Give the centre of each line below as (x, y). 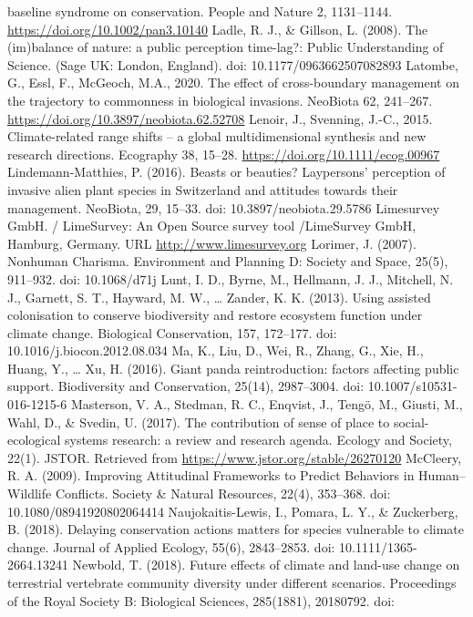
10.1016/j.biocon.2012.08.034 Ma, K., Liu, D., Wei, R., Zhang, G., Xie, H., (216, 350)
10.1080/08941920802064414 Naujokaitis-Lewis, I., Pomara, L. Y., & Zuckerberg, (233, 511)
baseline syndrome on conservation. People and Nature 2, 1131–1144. (200, 11)
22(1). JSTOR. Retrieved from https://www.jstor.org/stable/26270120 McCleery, (235, 457)
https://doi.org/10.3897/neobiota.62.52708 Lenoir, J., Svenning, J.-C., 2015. (220, 118)
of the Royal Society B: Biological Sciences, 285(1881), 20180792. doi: (201, 600)
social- (411, 422)
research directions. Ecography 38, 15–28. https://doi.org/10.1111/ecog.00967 (224, 154)
